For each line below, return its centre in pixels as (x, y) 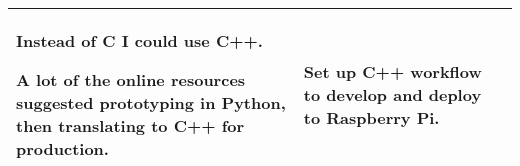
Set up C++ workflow (392, 71)
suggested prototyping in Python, (151, 102)
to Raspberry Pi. (371, 117)
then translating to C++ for (130, 125)
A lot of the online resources (131, 79)
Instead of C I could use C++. (139, 40)
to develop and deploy (392, 94)
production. (62, 148)
